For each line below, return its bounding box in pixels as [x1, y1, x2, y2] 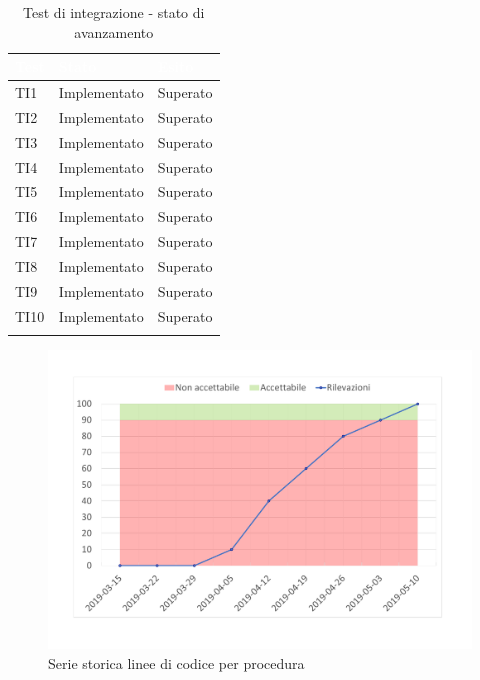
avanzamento [74, 21, 154, 42]
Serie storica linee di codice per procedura [48, 652, 305, 673]
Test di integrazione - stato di [23, 2, 205, 22]
